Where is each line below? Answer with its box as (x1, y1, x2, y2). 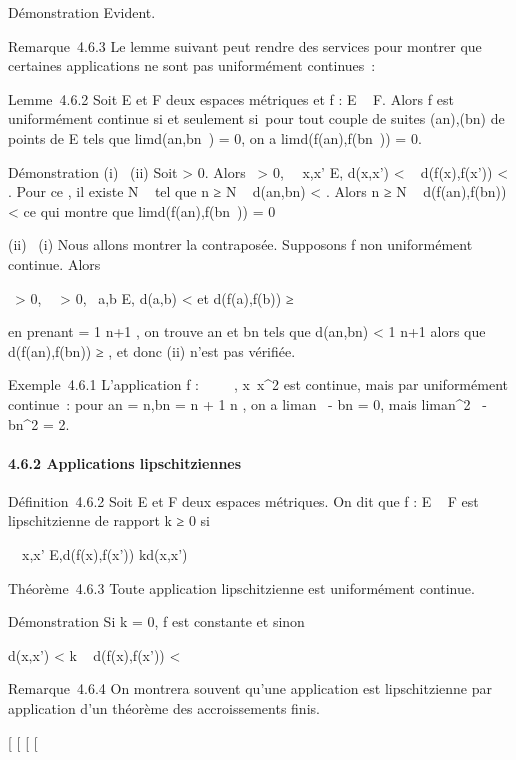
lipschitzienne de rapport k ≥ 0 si (8, 510, 210, 531)
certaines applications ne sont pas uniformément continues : (8, 55, 376, 76)
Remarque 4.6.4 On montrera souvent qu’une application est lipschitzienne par (8, 678, 492, 699)
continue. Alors (8, 253, 101, 274)
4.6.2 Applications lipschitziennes (8, 452, 242, 473)
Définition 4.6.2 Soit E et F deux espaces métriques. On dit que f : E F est (8, 490, 479, 511)
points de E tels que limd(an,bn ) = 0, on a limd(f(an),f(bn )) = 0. (8, 127, 422, 148)
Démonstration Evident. (8, 2, 156, 22)
